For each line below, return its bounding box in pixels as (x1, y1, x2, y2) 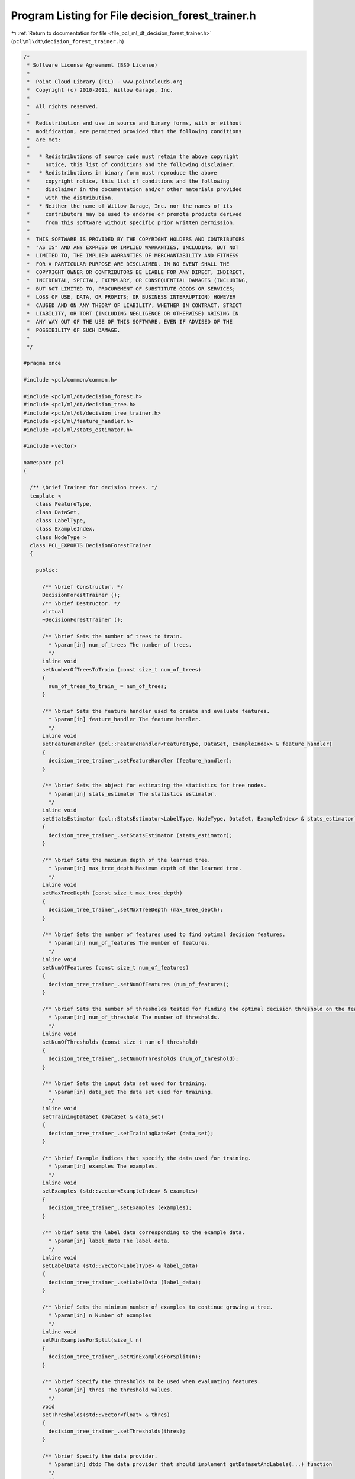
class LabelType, (35, 517, 86, 524)
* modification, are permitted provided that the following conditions (27, 128, 242, 135)
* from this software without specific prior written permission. (27, 219, 236, 226)
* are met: (27, 136, 62, 143)
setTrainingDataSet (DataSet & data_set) (42, 1113, 164, 1120)
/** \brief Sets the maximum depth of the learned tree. (42, 857, 211, 863)
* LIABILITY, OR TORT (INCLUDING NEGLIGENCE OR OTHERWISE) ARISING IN (27, 311, 239, 317)
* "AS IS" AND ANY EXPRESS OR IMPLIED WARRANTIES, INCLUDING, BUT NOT (27, 244, 239, 251)
